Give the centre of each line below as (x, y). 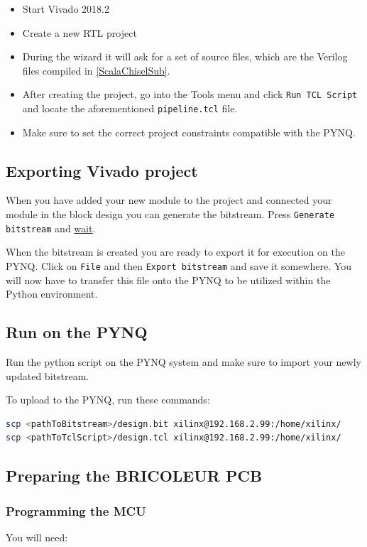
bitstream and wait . (51, 228)
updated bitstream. (48, 375)
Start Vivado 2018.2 (66, 9)
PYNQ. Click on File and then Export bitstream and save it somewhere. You (179, 265)
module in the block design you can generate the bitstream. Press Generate (170, 214)
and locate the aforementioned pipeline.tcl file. (130, 108)
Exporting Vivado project (102, 170)
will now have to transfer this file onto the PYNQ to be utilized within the (168, 280)
